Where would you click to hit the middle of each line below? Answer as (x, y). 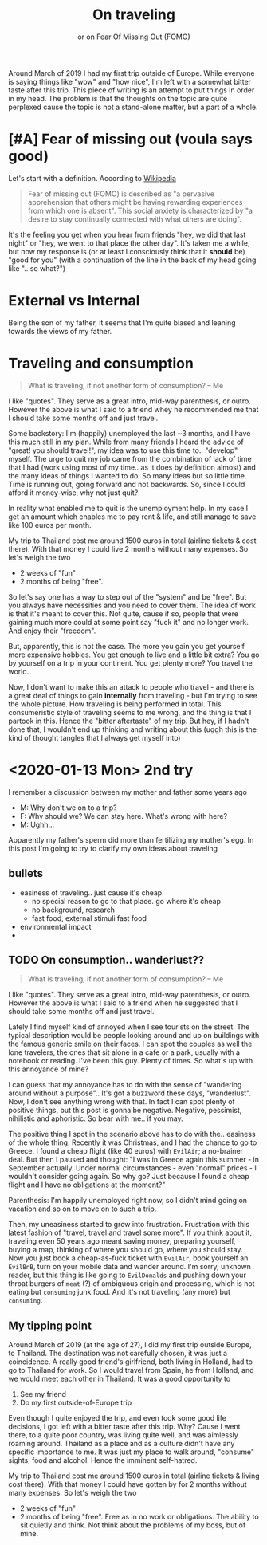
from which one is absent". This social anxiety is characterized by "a (140, 210)
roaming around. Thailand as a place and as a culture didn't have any (122, 1444)
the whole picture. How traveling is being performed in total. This (115, 704)
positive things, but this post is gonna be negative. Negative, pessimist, (125, 1111)
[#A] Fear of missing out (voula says (130, 139)
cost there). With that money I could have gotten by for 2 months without (128, 1484)
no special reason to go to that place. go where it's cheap (126, 901)
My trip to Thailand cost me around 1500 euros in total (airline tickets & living (134, 1476)
